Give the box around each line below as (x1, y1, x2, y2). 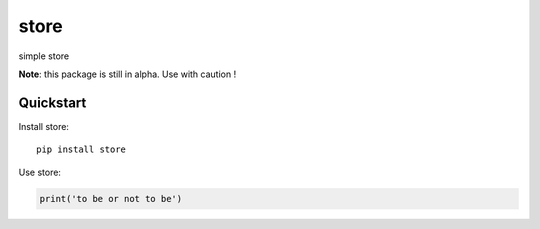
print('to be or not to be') (39, 193, 183, 204)
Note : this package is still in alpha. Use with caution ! (18, 68, 237, 80)
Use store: (18, 166, 62, 178)
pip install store (36, 144, 127, 155)
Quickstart (18, 94, 87, 111)
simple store (18, 50, 70, 62)
